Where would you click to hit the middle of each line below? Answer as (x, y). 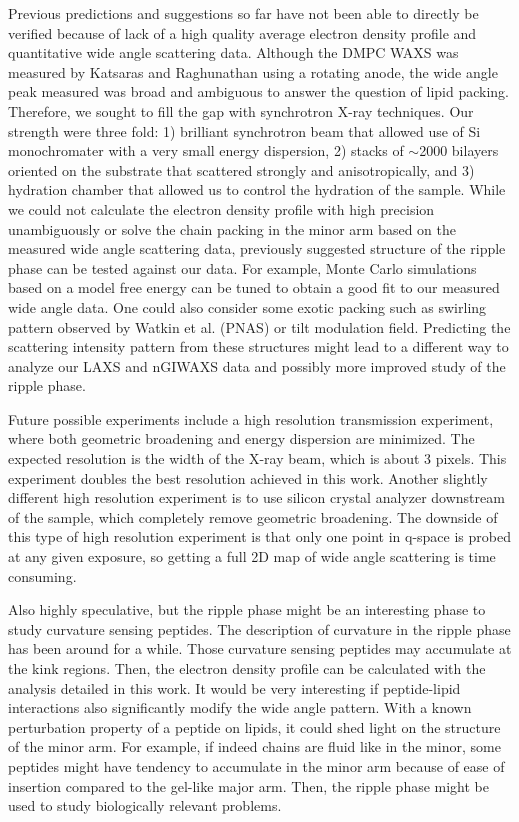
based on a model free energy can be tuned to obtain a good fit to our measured (254, 287)
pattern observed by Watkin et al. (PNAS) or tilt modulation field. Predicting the (259, 326)
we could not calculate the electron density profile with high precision (221, 208)
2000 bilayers (459, 150)
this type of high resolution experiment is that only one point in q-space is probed (259, 536)
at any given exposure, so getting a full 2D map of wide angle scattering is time (252, 556)
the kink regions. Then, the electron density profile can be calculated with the (247, 668)
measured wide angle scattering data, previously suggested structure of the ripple (257, 248)
